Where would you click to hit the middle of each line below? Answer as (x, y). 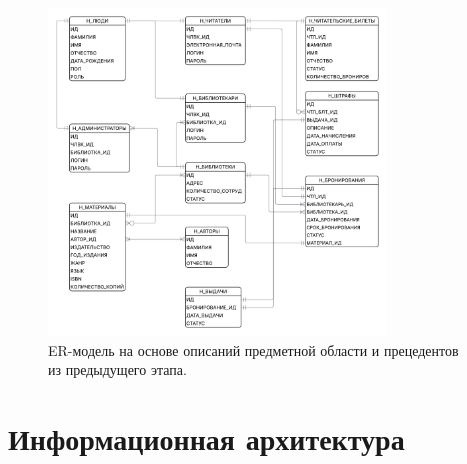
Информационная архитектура (206, 437)
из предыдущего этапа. (117, 369)
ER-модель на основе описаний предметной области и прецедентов (253, 349)
